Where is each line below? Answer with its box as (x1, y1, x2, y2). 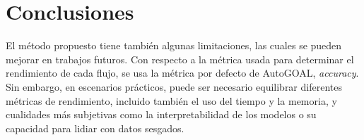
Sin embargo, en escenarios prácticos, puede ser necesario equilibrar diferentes (6, 79, 342, 94)
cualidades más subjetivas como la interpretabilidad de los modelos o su (6, 107, 317, 122)
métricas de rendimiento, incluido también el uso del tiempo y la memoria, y (6, 93, 337, 108)
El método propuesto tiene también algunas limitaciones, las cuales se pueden (6, 38, 342, 53)
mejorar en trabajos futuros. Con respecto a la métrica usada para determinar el (6, 51, 354, 66)
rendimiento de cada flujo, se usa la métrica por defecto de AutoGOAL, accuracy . (6, 65, 359, 80)
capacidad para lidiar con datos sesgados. (6, 120, 184, 135)
